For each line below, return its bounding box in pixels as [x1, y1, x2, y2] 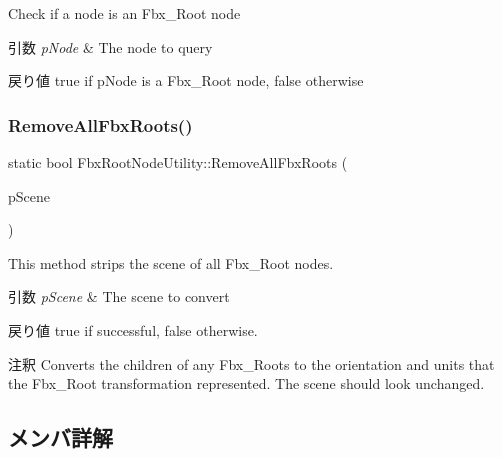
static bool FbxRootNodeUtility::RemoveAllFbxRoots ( [8, 152, 348, 172]
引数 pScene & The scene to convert [8, 286, 230, 307]
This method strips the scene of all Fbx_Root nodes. [8, 252, 334, 273]
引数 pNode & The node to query [8, 36, 213, 57]
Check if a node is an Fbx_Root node [8, 3, 241, 23]
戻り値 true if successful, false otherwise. [8, 319, 258, 340]
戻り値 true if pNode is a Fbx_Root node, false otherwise [8, 70, 364, 91]
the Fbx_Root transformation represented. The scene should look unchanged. [8, 373, 485, 394]
